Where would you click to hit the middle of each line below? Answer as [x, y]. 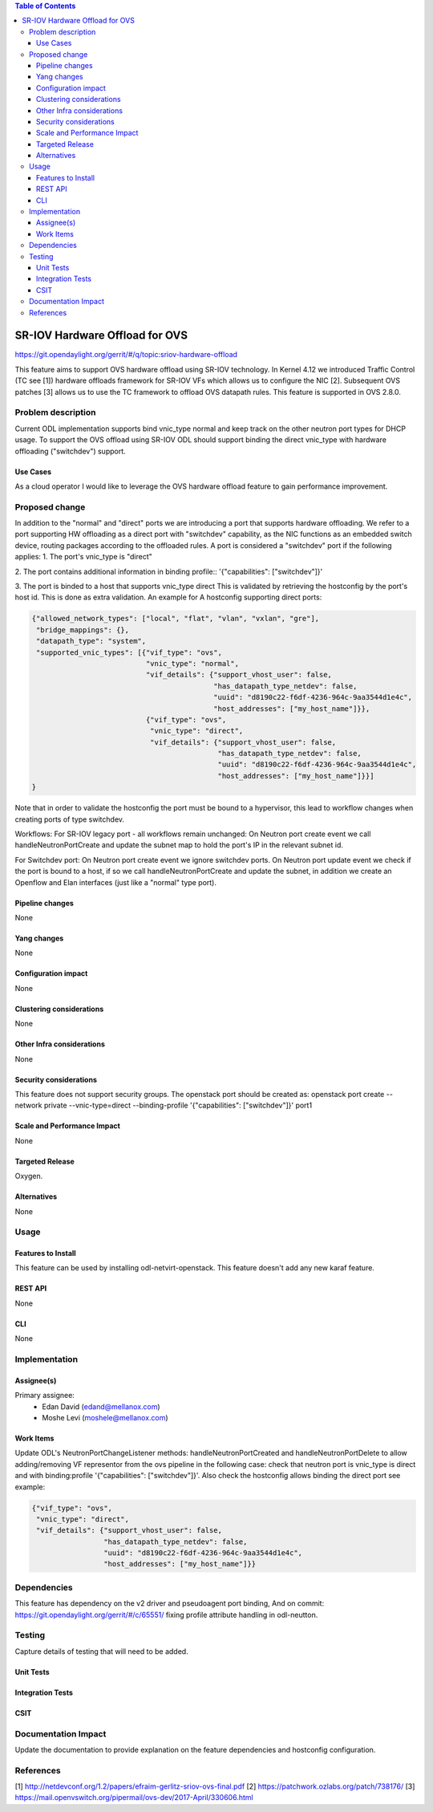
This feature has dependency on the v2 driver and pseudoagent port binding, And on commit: [170, 1603]
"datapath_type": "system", [91, 641]
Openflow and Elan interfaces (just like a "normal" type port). [115, 882]
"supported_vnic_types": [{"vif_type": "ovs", [129, 652]
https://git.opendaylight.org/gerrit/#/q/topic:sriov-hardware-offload [126, 355]
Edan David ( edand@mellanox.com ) [101, 1406]
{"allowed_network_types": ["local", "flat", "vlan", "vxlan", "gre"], [176, 619]
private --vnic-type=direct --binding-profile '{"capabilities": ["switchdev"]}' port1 [178, 1105]
